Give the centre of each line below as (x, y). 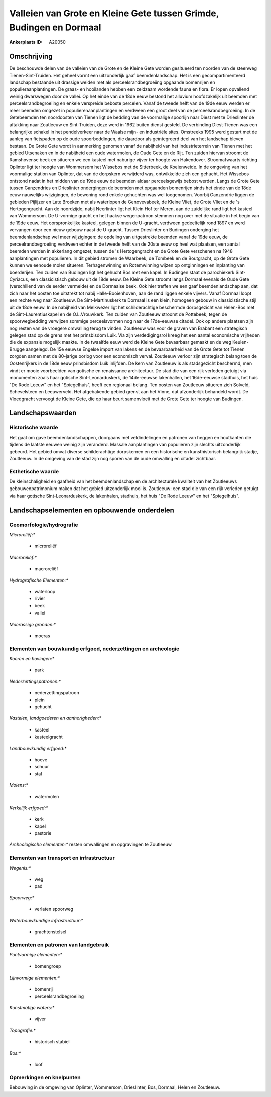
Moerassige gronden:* (33, 624)
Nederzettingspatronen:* (35, 681)
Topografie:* (23, 1030)
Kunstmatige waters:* (32, 1008)
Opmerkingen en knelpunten (45, 1077)
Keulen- (241, 342)
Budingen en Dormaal (55, 27)
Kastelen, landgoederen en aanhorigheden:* (55, 718)
